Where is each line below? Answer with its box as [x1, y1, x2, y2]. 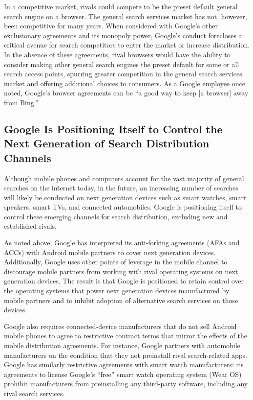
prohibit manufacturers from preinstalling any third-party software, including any [4, 378, 248, 389]
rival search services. [4, 388, 65, 398]
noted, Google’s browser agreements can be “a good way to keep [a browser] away [4, 88, 249, 98]
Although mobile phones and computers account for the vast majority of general [4, 173, 244, 183]
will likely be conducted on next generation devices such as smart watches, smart [4, 192, 247, 202]
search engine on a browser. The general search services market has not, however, [4, 11, 247, 21]
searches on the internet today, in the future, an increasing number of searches [4, 183, 238, 193]
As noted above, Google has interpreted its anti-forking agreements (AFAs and [4, 237, 240, 248]
